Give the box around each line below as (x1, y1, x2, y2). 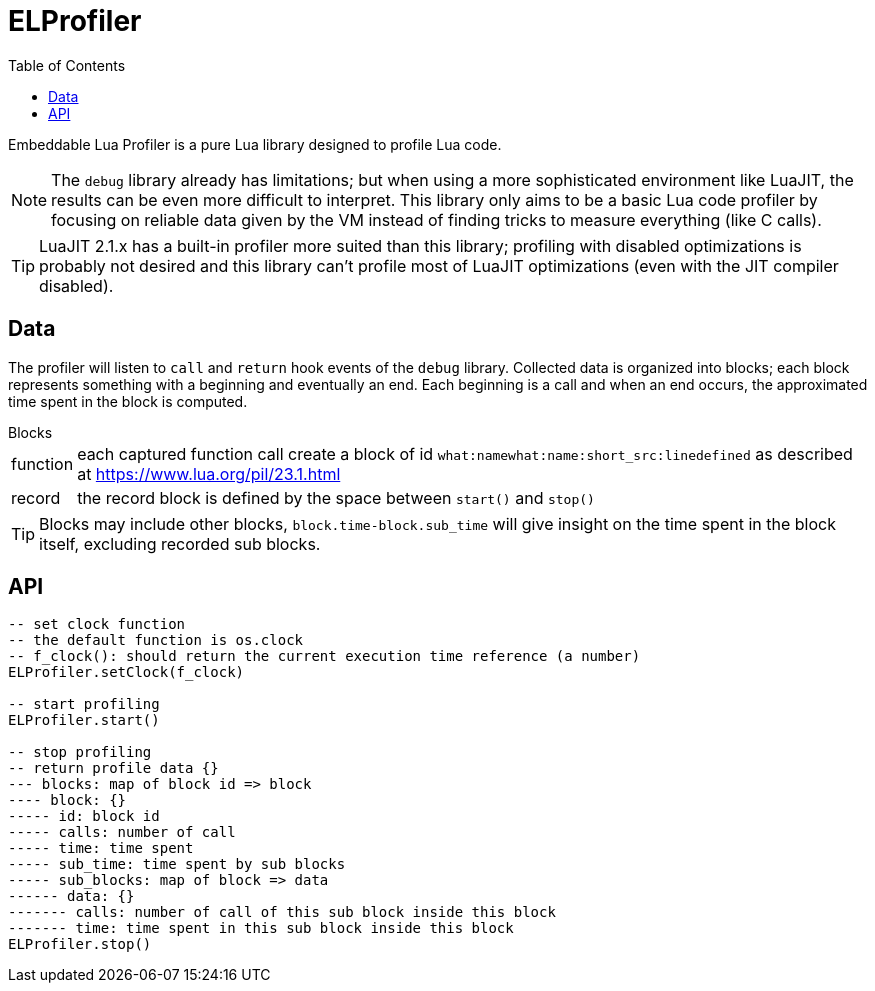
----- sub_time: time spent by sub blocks (8, 856, 346, 873)
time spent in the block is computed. (8, 392, 248, 410)
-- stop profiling (8, 744, 152, 761)
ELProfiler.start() (8, 712, 160, 729)
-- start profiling (8, 696, 160, 713)
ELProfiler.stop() (8, 936, 152, 953)
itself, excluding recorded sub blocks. (39, 533, 321, 554)
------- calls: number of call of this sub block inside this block (8, 904, 556, 921)
